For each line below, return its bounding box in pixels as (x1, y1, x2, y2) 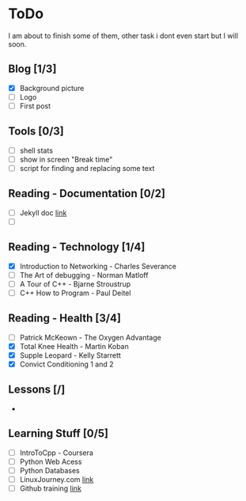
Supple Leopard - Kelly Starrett (19, 350, 121, 360)
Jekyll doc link (19, 207, 67, 218)
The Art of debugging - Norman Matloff (19, 270, 149, 279)
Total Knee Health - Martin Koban (19, 341, 129, 351)
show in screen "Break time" (19, 154, 113, 164)
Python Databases (19, 465, 81, 475)
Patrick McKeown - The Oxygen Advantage (19, 332, 162, 342)
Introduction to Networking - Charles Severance (19, 261, 176, 271)
